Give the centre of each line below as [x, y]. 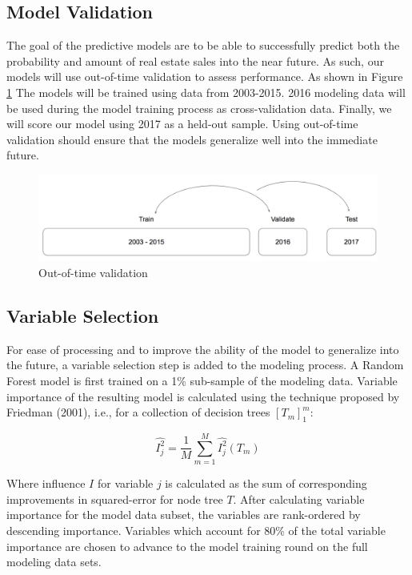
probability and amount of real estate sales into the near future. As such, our [195, 60]
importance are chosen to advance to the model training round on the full [187, 546]
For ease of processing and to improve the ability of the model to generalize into [203, 349]
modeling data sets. [54, 562]
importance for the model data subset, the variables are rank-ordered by [184, 515]
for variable [125, 483]
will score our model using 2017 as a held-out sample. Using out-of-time [182, 124]
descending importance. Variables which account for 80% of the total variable [196, 530]
